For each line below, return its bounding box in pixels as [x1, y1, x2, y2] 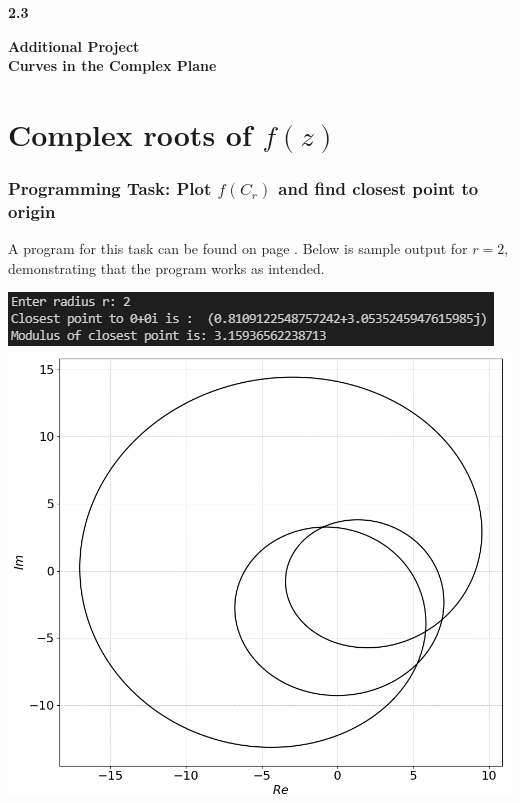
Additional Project [8, 35, 140, 56]
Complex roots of [8, 113, 252, 154]
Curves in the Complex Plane [8, 55, 217, 76]
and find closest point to [278, 176, 479, 201]
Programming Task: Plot [8, 176, 212, 201]
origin [8, 199, 56, 223]
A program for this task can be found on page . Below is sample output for [8, 238, 468, 259]
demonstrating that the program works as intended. [8, 257, 325, 278]
